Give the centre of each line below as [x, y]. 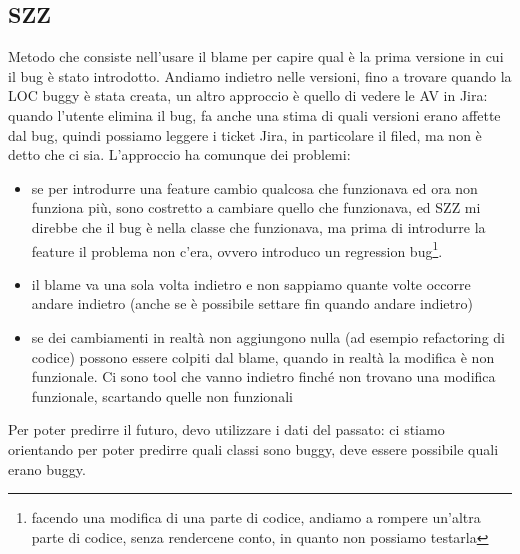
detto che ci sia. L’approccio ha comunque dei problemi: [179, 154]
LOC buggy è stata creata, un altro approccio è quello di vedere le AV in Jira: [248, 95]
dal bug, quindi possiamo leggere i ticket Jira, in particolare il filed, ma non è [245, 134]
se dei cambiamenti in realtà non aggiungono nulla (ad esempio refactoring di [268, 336]
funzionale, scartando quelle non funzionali [162, 395]
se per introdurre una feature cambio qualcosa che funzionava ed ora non [254, 187]
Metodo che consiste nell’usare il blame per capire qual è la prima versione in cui [256, 56]
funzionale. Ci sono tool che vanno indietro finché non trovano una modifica [263, 376]
